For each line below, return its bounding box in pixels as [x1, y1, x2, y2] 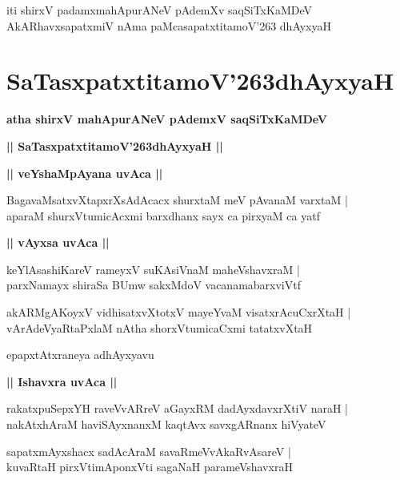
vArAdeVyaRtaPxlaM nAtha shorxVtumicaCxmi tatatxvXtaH [6, 319, 313, 336]
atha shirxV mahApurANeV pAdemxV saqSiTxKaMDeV [6, 111, 328, 127]
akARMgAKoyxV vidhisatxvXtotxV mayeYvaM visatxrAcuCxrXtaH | [6, 304, 351, 321]
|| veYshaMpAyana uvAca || [6, 164, 163, 181]
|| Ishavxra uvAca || [6, 373, 118, 389]
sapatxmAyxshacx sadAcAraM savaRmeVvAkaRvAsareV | [6, 442, 291, 459]
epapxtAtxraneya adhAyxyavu [6, 346, 154, 363]
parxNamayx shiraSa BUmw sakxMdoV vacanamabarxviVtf [6, 276, 301, 293]
